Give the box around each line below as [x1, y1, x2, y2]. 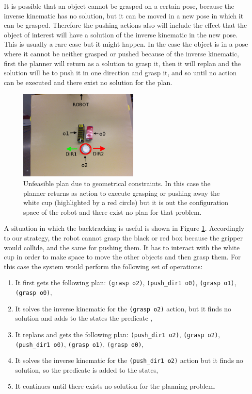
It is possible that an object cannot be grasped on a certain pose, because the [4, 1, 234, 11]
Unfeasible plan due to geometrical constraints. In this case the [23, 178, 211, 188]
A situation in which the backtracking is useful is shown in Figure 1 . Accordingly [4, 223, 245, 233]
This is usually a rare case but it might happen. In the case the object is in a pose [4, 39, 248, 49]
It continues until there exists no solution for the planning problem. [15, 381, 216, 391]
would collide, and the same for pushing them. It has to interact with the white [4, 242, 240, 252]
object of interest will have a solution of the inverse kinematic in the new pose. [4, 29, 238, 39]
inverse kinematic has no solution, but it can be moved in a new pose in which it [4, 10, 244, 20]
